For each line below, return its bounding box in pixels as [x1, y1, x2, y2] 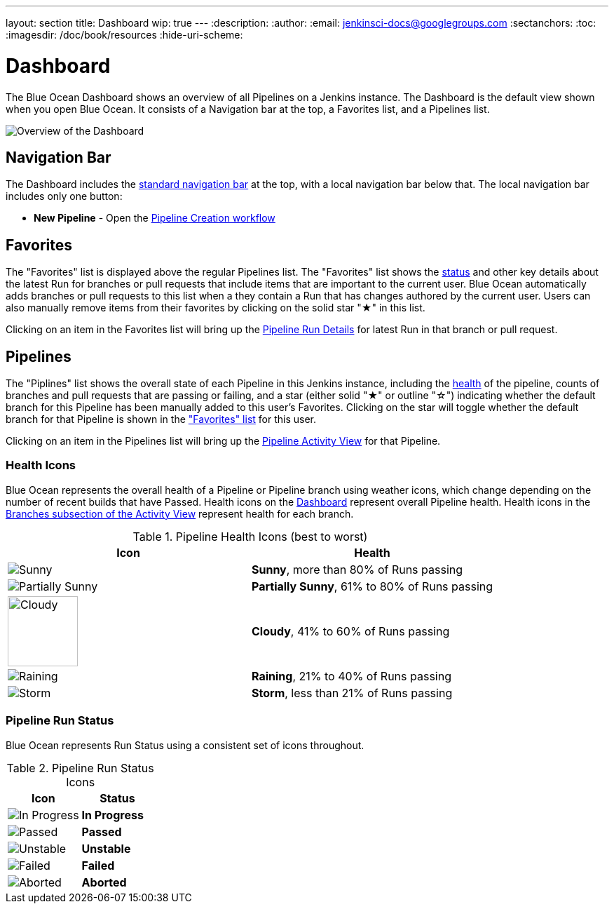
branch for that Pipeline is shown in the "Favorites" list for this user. [6, 413, 317, 426]
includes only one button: [6, 190, 123, 203]
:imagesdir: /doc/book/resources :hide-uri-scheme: [6, 29, 243, 41]
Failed [81, 858, 115, 873]
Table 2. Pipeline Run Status [6, 760, 154, 775]
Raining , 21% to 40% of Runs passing [252, 668, 451, 683]
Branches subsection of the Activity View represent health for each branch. [6, 507, 354, 520]
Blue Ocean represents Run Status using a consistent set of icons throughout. [6, 739, 364, 751]
